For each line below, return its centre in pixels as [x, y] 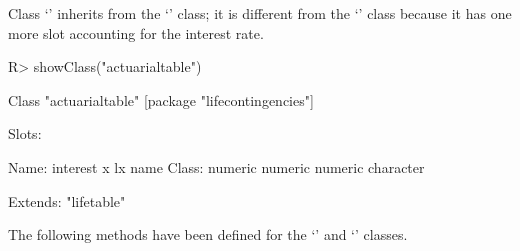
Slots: [25, 133]
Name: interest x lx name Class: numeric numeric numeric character [216, 166]
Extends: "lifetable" [67, 200]
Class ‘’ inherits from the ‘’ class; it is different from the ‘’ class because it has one [260, 13]
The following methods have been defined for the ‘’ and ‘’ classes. [208, 234]
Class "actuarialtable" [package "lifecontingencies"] [161, 99]
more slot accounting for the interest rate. [136, 32]
